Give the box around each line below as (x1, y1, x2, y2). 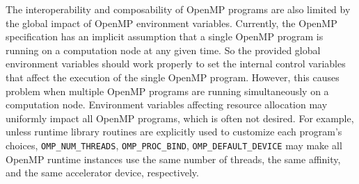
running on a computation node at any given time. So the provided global (6, 42, 321, 57)
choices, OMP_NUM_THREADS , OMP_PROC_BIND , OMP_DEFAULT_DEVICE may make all (6, 137, 342, 152)
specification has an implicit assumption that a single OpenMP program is (6, 29, 324, 44)
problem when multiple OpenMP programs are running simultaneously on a (6, 83, 329, 98)
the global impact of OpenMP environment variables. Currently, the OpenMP (6, 15, 337, 30)
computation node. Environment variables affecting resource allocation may (6, 97, 328, 112)
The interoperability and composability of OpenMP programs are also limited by (6, 2, 351, 16)
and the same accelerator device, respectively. (6, 165, 199, 180)
